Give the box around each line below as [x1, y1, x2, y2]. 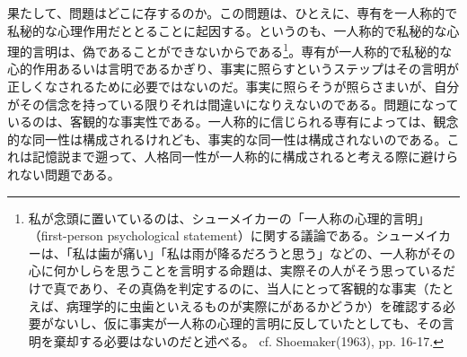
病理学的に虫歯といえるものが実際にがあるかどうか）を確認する [66, 296, 444, 315]
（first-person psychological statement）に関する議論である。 [28, 226, 376, 245]
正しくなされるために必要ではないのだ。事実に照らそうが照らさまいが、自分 [7, 77, 460, 96]
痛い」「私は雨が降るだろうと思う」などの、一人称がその [122, 243, 455, 262]
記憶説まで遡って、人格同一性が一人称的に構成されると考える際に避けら [31, 147, 459, 166]
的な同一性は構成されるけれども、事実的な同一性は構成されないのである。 [7, 129, 447, 148]
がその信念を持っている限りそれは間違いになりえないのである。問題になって [7, 94, 459, 113]
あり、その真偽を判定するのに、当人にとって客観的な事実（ [78, 278, 429, 297]
